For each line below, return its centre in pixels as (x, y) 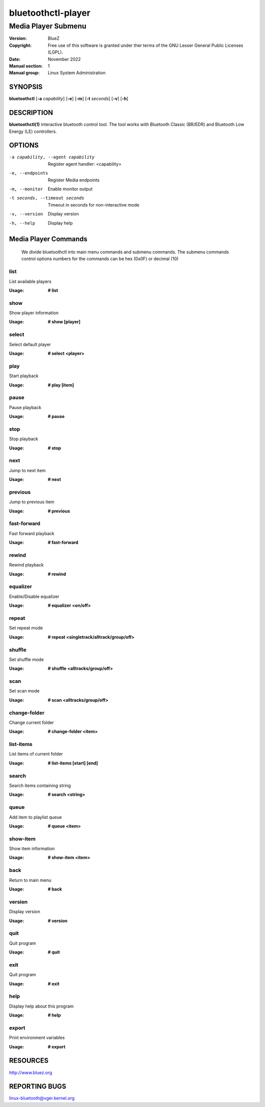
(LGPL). (55, 52)
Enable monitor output (70, 189)
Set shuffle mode (26, 659)
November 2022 (64, 59)
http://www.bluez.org (31, 1073)
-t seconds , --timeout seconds (47, 198)
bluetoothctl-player (50, 13)
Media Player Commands (48, 239)
